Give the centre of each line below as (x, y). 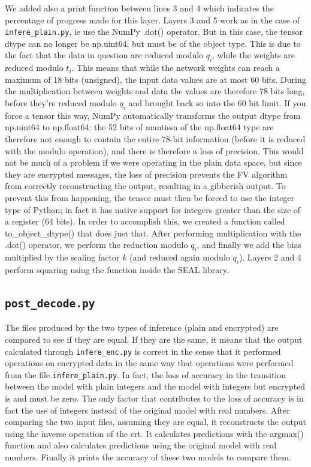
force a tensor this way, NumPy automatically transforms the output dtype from (153, 115)
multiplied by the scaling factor (62, 257)
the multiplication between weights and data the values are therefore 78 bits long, (155, 91)
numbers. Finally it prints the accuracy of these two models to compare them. (148, 456)
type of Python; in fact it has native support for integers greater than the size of (153, 209)
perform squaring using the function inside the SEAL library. (117, 269)
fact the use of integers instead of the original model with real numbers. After (147, 410)
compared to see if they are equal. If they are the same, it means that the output (154, 339)
